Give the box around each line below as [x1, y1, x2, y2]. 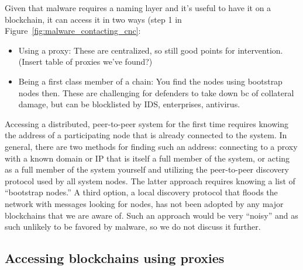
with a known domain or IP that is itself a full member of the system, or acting [5, 152, 290, 164]
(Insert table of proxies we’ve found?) [18, 55, 153, 68]
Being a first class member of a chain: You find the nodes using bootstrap [18, 75, 283, 87]
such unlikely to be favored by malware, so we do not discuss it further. [5, 220, 261, 233]
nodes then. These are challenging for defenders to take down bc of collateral [18, 86, 294, 99]
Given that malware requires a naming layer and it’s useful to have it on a [5, 2, 271, 13]
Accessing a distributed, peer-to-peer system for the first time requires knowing [5, 117, 288, 129]
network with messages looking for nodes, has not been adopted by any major [5, 197, 284, 209]
